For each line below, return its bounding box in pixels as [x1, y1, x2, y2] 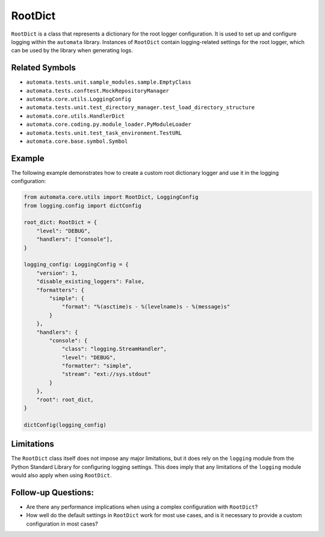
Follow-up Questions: [11, 487, 94, 497]
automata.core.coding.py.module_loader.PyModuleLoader [26, 121, 192, 128]
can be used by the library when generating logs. [11, 47, 134, 54]
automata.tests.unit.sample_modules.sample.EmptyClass [26, 79, 192, 86]
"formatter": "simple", [61, 362, 132, 369]
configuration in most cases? [26, 520, 99, 527]
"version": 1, [36, 269, 78, 277]
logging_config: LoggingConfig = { [23, 261, 129, 268]
